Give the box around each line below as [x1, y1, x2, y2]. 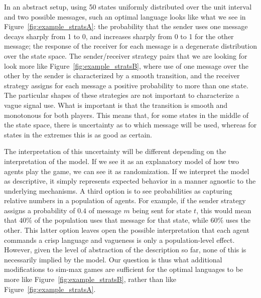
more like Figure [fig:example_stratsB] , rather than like [4, 274, 176, 284]
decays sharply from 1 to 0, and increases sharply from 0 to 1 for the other [4, 31, 234, 41]
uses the [225, 215, 250, 225]
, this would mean [196, 205, 251, 215]
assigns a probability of [4, 205, 75, 215]
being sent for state [132, 205, 192, 215]
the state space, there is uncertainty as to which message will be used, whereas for [4, 119, 257, 130]
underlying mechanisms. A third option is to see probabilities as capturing [4, 185, 232, 196]
